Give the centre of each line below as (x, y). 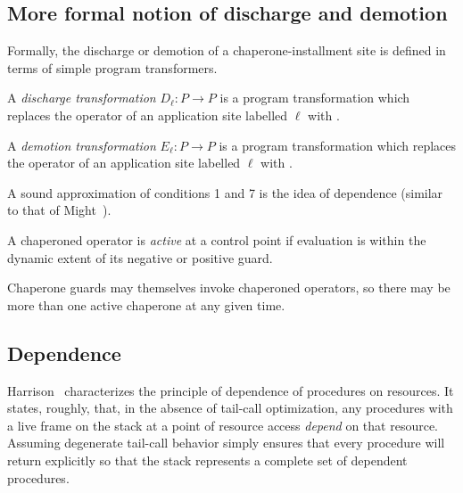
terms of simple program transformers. (112, 67)
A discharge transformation (82, 98)
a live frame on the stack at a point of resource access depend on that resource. (223, 425)
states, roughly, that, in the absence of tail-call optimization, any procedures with (230, 408)
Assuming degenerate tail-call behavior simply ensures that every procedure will (226, 443)
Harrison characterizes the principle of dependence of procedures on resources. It (231, 390)
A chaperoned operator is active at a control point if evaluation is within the (217, 239)
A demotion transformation (82, 145)
